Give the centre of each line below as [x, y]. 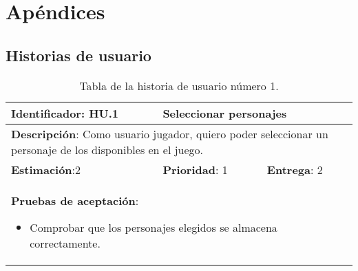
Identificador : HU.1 [65, 113]
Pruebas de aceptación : [75, 200]
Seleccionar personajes [225, 113]
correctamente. [65, 243]
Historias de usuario [78, 55]
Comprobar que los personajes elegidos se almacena [154, 227]
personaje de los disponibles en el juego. [107, 149]
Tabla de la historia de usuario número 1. [179, 85]
